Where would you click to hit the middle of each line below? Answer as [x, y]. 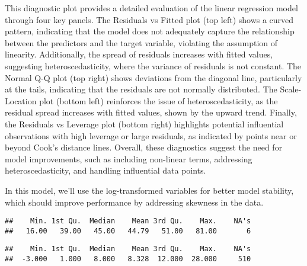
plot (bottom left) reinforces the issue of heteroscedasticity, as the [159, 100]
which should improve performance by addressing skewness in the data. [134, 202]
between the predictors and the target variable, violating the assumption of [141, 42]
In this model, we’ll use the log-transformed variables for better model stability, [149, 190]
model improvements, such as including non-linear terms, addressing [129, 158]
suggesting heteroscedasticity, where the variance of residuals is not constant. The [153, 65]
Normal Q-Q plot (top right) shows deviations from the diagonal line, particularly [153, 77]
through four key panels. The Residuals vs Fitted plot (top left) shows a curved [149, 19]
